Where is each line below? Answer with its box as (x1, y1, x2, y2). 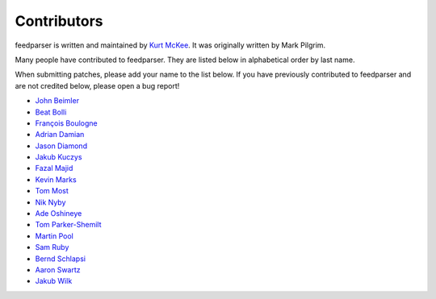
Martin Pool (35, 230, 74, 241)
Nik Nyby (35, 197, 66, 207)
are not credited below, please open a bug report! (15, 81, 180, 90)
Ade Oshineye (35, 209, 82, 218)
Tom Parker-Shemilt (35, 220, 102, 230)
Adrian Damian (35, 130, 85, 139)
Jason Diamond (35, 141, 88, 151)
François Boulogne (35, 118, 99, 128)
